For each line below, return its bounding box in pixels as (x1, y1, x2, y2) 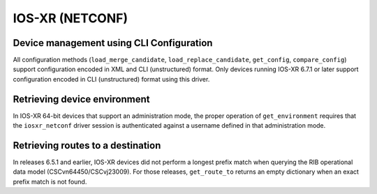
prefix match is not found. (13, 177, 87, 186)
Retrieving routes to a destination (13, 140, 161, 151)
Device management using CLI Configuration (13, 37, 213, 49)
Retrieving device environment (13, 93, 150, 105)
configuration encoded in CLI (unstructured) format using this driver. (13, 75, 210, 83)
